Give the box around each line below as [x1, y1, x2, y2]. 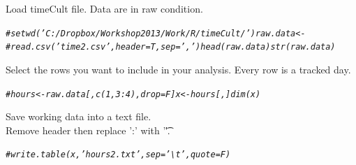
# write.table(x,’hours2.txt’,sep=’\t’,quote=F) [6, 150, 231, 160]
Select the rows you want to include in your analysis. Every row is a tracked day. [6, 62, 351, 76]
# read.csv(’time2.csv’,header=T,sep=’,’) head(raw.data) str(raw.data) [6, 42, 336, 52]
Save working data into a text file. [6, 109, 151, 124]
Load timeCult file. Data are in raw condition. [6, 1, 203, 15]
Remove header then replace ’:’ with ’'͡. [6, 122, 170, 137]
